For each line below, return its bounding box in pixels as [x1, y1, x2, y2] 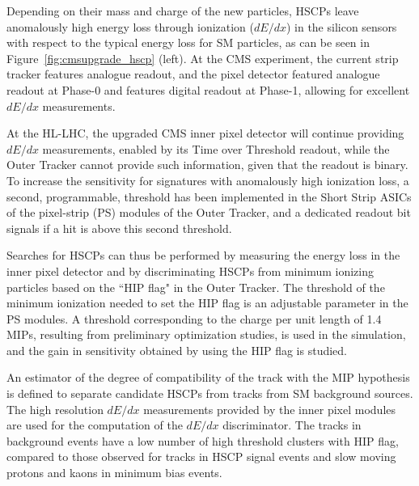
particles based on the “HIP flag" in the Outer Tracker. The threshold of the [6, 278, 385, 295]
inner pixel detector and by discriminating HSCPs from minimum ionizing [6, 262, 374, 279]
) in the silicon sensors [286, 18, 397, 35]
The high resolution [6, 400, 104, 417]
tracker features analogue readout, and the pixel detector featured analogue [6, 66, 380, 82]
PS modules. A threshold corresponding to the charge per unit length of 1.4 [6, 310, 382, 327]
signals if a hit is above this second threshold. [6, 219, 232, 236]
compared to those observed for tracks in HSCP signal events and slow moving [6, 448, 396, 465]
